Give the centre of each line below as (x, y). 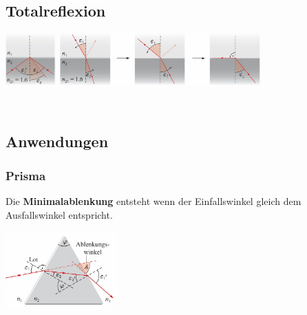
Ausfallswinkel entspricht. (59, 214)
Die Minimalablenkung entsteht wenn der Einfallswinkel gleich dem (153, 200)
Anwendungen (57, 141)
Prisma (26, 175)
